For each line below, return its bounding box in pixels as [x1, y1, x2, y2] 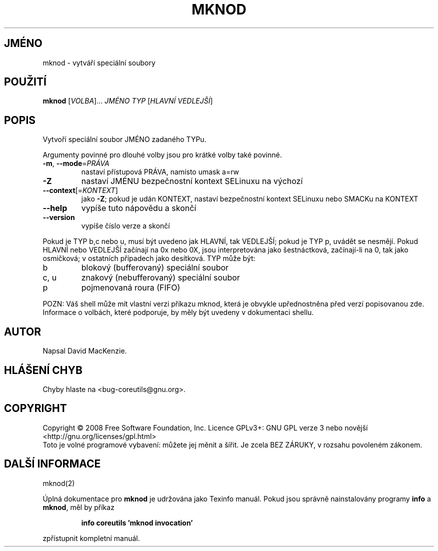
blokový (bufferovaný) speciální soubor [81, 262, 229, 273]
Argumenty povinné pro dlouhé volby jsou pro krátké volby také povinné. [42, 150, 282, 159]
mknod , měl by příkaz [42, 502, 114, 511]
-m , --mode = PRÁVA [42, 159, 109, 168]
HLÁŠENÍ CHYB [4, 363, 82, 376]
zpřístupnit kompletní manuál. [42, 533, 140, 542]
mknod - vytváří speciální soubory [42, 58, 155, 67]
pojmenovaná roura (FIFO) [81, 282, 180, 293]
